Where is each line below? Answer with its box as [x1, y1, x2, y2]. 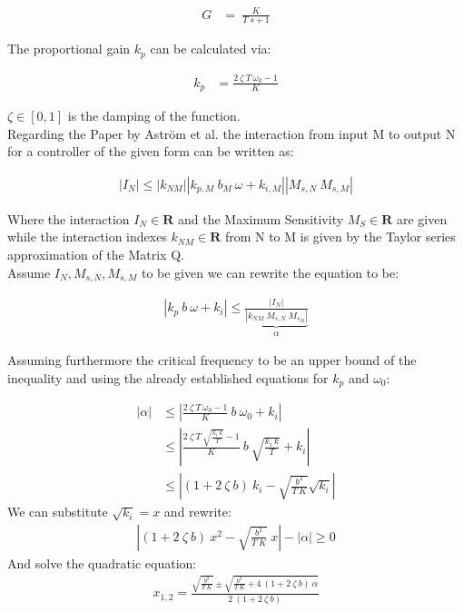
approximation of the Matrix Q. [7, 245, 184, 264]
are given [396, 209, 448, 228]
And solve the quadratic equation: [7, 553, 197, 572]
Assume [7, 262, 51, 281]
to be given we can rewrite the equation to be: [141, 262, 399, 281]
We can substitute [7, 502, 108, 521]
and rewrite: [163, 502, 231, 521]
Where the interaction [7, 209, 130, 228]
